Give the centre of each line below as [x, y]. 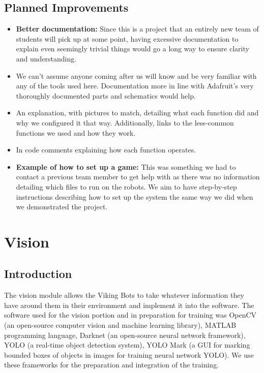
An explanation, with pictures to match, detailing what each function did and [137, 113]
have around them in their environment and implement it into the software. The [129, 305]
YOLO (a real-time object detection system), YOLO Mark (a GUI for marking [127, 345]
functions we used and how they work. [76, 132]
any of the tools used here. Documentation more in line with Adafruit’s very [135, 86]
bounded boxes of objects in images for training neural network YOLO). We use [129, 354]
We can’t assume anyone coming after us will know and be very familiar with [136, 75]
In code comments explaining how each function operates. [106, 150]
